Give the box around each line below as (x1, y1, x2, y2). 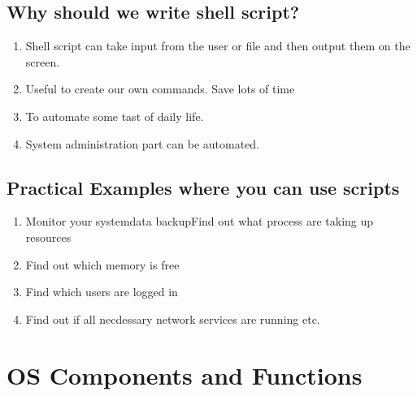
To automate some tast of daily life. (25, 107, 204, 124)
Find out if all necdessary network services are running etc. (25, 310, 320, 327)
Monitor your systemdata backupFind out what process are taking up (25, 213, 374, 230)
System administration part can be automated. (25, 135, 260, 152)
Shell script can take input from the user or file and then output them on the (25, 37, 410, 54)
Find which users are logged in (25, 283, 178, 300)
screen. (25, 53, 60, 70)
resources (25, 228, 72, 245)
